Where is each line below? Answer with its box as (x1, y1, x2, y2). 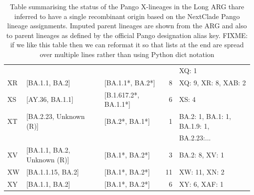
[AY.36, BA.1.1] (26, 94, 74, 104)
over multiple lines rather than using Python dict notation (40, 49, 214, 59)
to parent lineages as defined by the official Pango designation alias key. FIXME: (6, 30, 248, 40)
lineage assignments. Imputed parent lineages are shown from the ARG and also (7, 20, 247, 31)
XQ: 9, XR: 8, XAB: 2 (179, 77, 246, 87)
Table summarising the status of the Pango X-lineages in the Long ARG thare (10, 1, 244, 11)
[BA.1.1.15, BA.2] (26, 166, 79, 176)
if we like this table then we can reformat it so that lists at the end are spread (10, 39, 244, 50)
